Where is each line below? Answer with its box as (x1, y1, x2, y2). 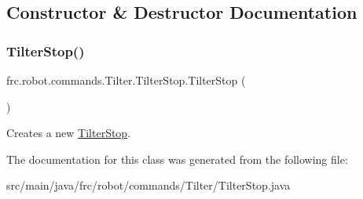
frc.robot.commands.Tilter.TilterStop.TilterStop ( (6, 72, 246, 88)
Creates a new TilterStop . (6, 125, 131, 141)
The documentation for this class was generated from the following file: (6, 150, 348, 167)
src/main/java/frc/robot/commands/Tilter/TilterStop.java (6, 177, 291, 194)
